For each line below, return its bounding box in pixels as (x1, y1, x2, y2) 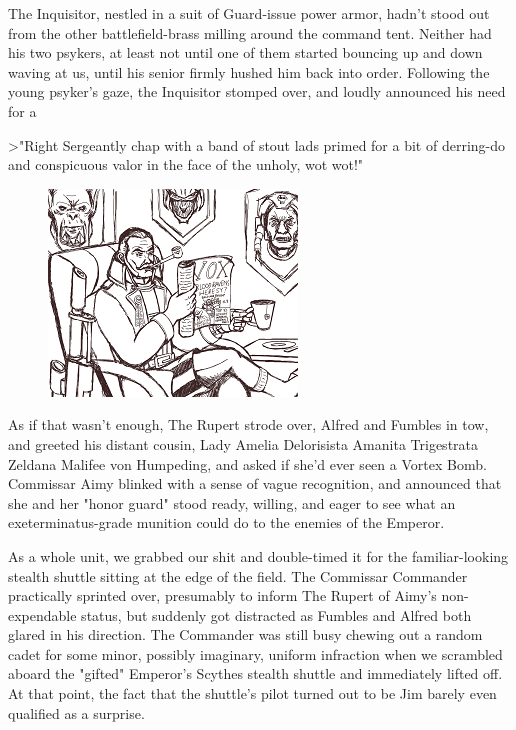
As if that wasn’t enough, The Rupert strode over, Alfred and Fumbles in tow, (8, 414, 489, 435)
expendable (8, 604, 77, 625)
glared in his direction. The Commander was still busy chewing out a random (8, 624, 483, 645)
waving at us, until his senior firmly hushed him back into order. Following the (8, 61, 490, 82)
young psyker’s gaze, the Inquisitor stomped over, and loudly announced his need (8, 81, 506, 102)
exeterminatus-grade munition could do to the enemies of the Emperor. (8, 512, 445, 533)
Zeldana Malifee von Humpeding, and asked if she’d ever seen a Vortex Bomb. (8, 453, 487, 474)
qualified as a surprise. (8, 702, 145, 723)
